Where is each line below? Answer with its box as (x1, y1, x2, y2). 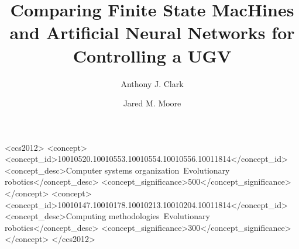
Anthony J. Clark (121, 77, 184, 89)
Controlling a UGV (73, 43, 232, 67)
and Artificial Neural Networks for (9, 20, 295, 44)
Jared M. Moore (123, 97, 181, 109)
